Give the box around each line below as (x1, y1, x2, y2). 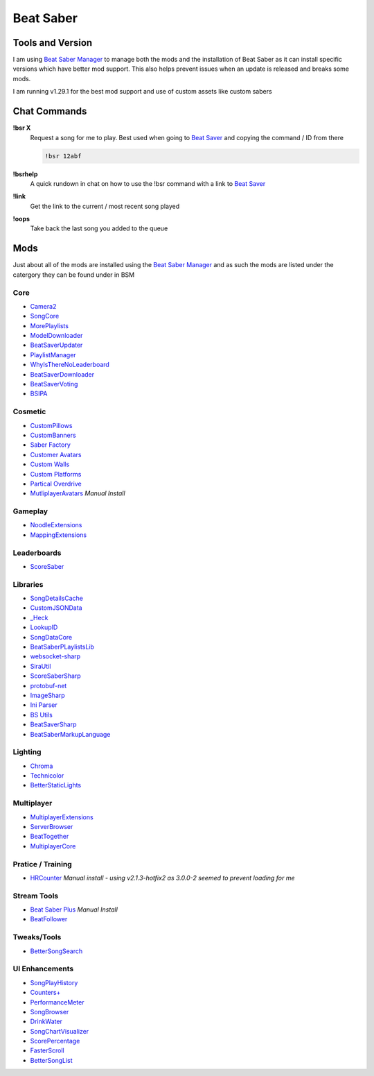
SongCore (30, 312, 60, 321)
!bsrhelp (12, 170, 38, 178)
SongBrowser (30, 1007, 69, 1016)
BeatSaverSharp (30, 720, 77, 728)
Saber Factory (30, 441, 71, 449)
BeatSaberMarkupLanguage (30, 730, 111, 738)
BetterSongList (30, 1056, 73, 1064)
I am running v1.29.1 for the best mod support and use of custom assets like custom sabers (12, 87, 273, 96)
